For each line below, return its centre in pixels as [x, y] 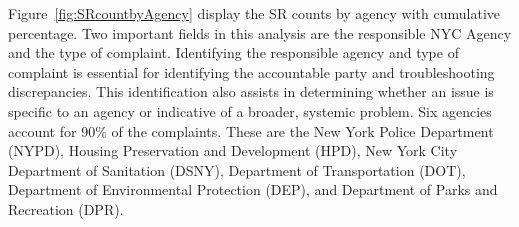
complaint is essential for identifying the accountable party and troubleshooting [251, 71]
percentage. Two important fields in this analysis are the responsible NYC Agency [260, 32]
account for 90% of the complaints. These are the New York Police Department [251, 130]
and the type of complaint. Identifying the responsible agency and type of [233, 52]
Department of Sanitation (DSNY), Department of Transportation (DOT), [237, 169]
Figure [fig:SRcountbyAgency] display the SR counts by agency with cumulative [254, 13]
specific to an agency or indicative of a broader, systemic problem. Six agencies [250, 110]
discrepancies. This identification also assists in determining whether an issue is [251, 91]
